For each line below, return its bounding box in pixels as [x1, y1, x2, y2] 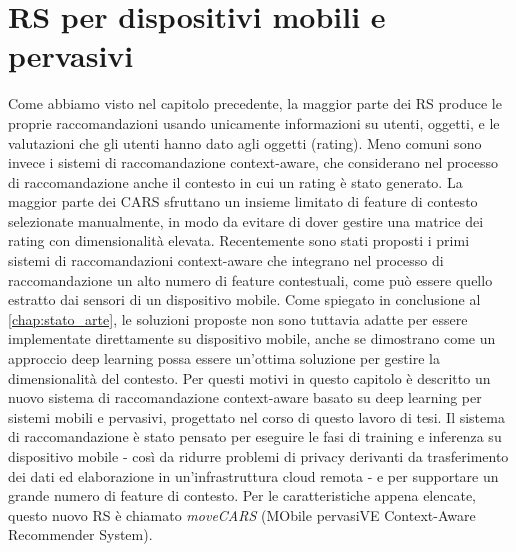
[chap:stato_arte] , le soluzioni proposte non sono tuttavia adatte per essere [8, 308, 468, 329]
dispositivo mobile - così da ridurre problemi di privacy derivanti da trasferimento [8, 446, 509, 466]
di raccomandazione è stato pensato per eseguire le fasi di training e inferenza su [8, 426, 502, 447]
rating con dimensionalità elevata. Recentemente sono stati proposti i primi [8, 230, 470, 251]
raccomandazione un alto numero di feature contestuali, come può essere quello [8, 269, 493, 290]
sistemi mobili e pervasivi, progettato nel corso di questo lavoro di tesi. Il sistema [8, 406, 505, 427]
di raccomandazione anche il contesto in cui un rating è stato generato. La [8, 171, 463, 192]
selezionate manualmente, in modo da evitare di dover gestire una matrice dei [8, 210, 484, 231]
